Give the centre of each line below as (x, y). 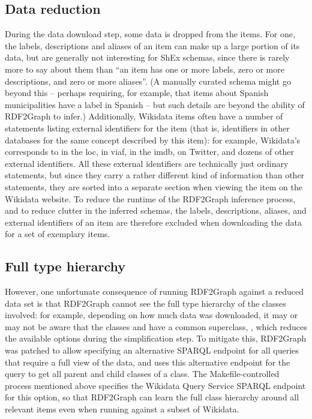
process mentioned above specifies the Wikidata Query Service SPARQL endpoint (155, 385)
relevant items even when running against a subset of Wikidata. (122, 409)
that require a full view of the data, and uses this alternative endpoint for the (148, 362)
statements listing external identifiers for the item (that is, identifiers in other (147, 128)
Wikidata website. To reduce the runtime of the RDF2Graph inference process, (150, 198)
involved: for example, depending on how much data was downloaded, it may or (151, 315)
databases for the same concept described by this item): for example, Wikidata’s (153, 140)
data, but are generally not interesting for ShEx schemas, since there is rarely (147, 57)
